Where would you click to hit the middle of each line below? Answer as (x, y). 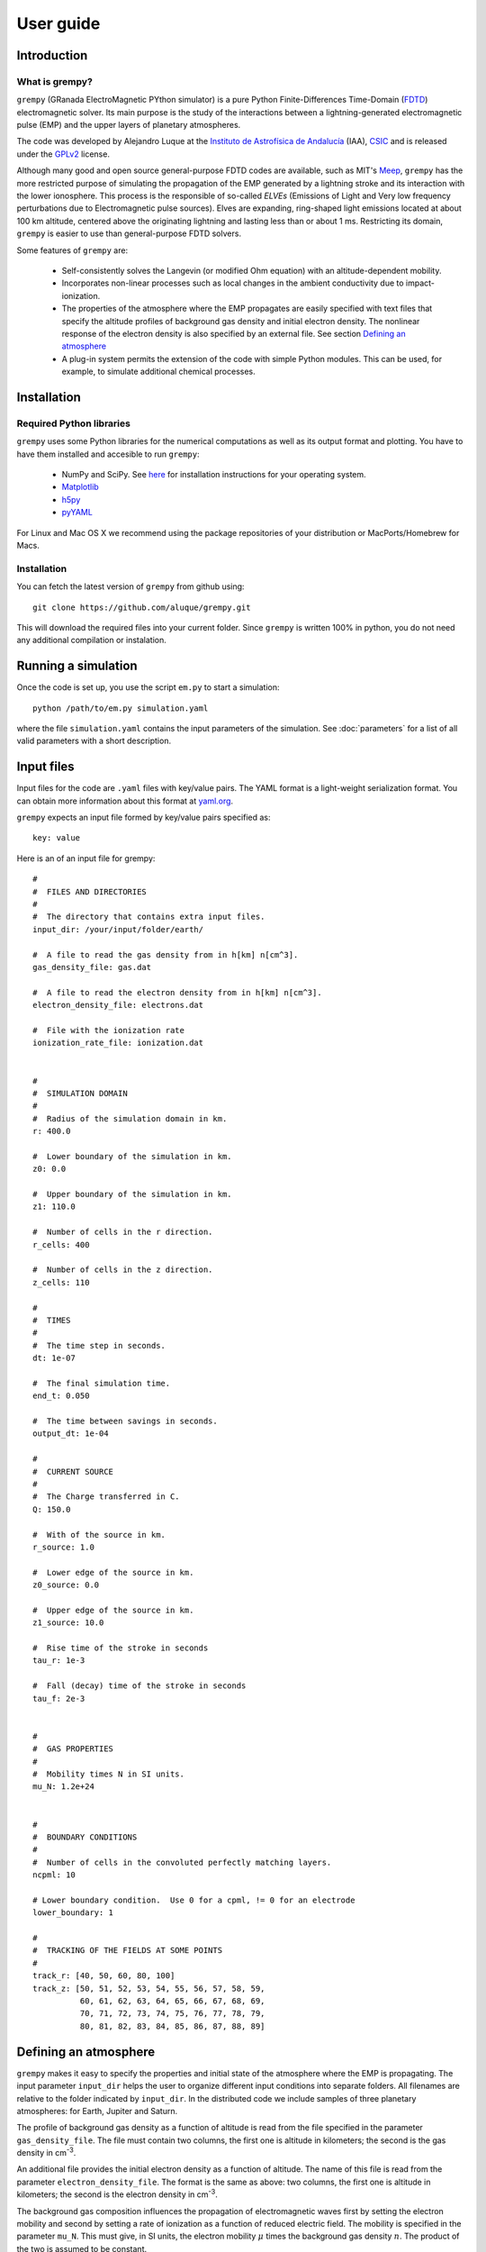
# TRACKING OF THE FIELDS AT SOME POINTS (128, 1951)
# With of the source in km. (99, 1535)
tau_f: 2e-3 (59, 1698)
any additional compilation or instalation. (91, 640)
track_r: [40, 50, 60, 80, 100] (104, 1976)
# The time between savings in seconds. (125, 1421)
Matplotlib (80, 487)
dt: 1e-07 (54, 1358)
